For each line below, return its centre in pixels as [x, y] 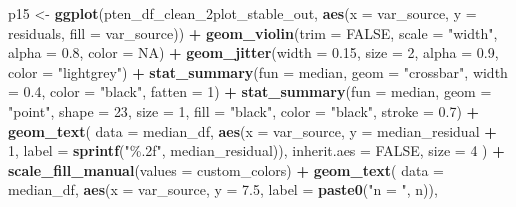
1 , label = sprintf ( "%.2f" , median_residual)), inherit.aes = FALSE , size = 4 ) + [256, 150]
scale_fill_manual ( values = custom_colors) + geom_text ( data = [226, 169]
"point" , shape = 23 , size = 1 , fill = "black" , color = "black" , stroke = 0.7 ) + [244, 110]
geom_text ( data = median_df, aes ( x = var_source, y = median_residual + [252, 130]
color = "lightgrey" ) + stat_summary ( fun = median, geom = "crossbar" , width [258, 71]
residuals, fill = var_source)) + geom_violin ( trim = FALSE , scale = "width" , [253, 32]
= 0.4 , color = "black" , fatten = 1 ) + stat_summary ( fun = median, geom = [250, 91]
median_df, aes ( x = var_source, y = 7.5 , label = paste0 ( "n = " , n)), [223, 189]
